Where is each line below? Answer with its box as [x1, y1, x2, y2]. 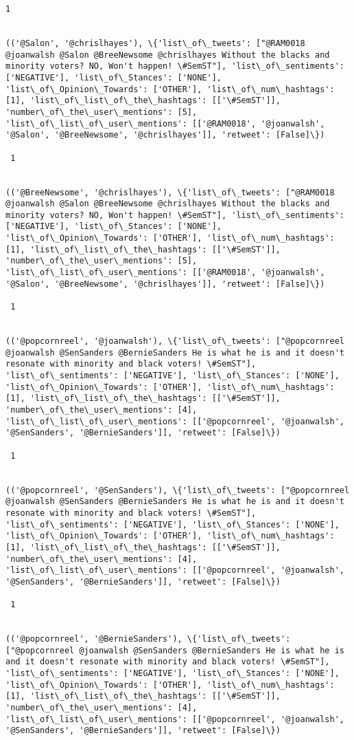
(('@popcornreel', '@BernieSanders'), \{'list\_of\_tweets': [5, 634, 291, 644]
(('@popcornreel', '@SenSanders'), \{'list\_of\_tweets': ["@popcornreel [5, 485, 350, 495]
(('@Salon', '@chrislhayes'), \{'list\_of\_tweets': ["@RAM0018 [5, 38, 305, 48]
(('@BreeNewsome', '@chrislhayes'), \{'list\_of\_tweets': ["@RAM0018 [5, 187, 335, 197]
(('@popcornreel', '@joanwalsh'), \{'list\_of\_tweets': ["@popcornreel [5, 336, 344, 347]
